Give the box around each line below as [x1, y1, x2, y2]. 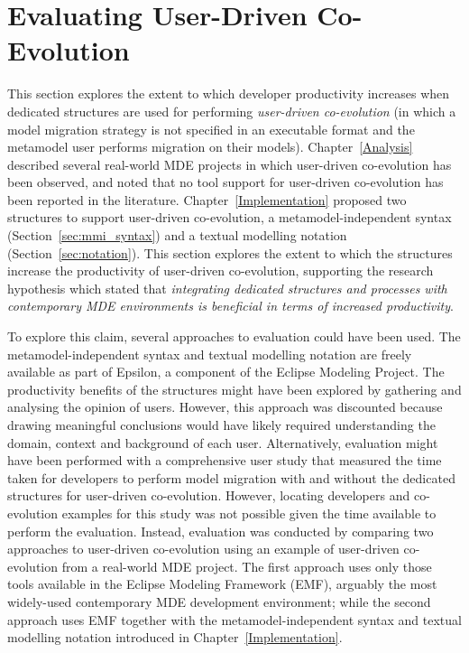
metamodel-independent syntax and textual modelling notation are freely [7, 344, 412, 363]
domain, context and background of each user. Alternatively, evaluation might [7, 433, 438, 452]
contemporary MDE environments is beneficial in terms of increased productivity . [7, 296, 454, 315]
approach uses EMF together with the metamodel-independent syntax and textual [7, 610, 462, 629]
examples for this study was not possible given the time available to [61, 503, 437, 522]
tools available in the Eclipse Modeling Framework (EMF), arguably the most [7, 574, 437, 593]
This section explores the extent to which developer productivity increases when [7, 84, 450, 103]
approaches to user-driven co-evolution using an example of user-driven [7, 539, 400, 558]
